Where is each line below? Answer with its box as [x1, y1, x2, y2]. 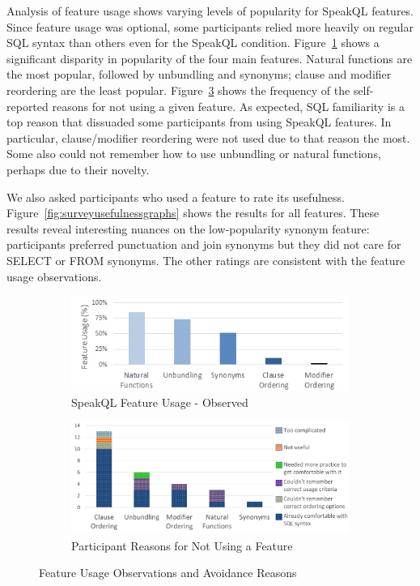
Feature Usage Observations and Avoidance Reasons [39, 564, 297, 581]
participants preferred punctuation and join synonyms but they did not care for [6, 236, 401, 253]
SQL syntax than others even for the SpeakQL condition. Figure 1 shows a [6, 34, 380, 51]
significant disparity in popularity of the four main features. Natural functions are [6, 49, 413, 66]
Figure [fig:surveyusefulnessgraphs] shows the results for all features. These [6, 204, 380, 221]
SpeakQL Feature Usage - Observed [71, 393, 248, 410]
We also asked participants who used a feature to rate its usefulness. [6, 188, 345, 205]
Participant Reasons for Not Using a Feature [71, 537, 293, 554]
